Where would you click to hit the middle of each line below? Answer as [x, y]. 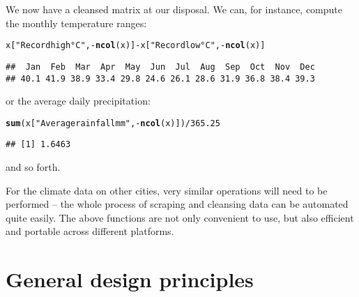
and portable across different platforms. [90, 231]
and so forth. [33, 167]
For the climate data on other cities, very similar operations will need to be [167, 190]
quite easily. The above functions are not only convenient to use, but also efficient [180, 217]
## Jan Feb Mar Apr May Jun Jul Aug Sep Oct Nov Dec [160, 67]
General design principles [130, 279]
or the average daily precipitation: [78, 101]
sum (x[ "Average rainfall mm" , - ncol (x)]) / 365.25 [113, 123]
